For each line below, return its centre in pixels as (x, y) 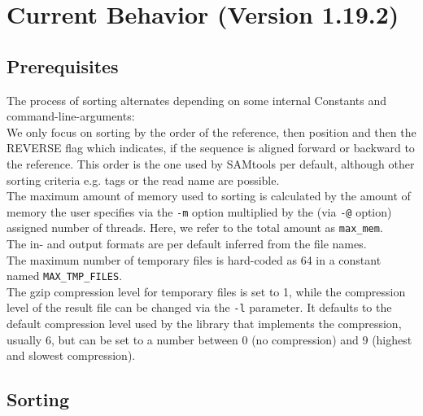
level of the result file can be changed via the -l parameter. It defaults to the (199, 307)
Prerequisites (63, 66)
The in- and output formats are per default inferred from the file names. (187, 244)
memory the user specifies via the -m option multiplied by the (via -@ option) (199, 211)
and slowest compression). (71, 355)
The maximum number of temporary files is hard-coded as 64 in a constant (194, 259)
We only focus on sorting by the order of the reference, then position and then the (211, 131)
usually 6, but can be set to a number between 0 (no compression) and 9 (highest (209, 339)
